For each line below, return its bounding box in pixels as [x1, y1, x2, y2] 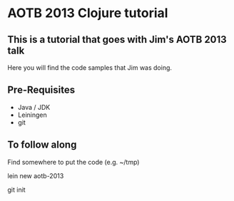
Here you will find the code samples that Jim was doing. [7, 63, 173, 72]
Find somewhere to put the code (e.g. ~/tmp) [7, 158, 140, 166]
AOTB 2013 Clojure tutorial [7, 5, 168, 21]
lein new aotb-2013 [7, 171, 64, 180]
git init [7, 185, 26, 194]
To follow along [7, 139, 77, 151]
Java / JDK [17, 103, 51, 111]
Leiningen [17, 110, 48, 119]
